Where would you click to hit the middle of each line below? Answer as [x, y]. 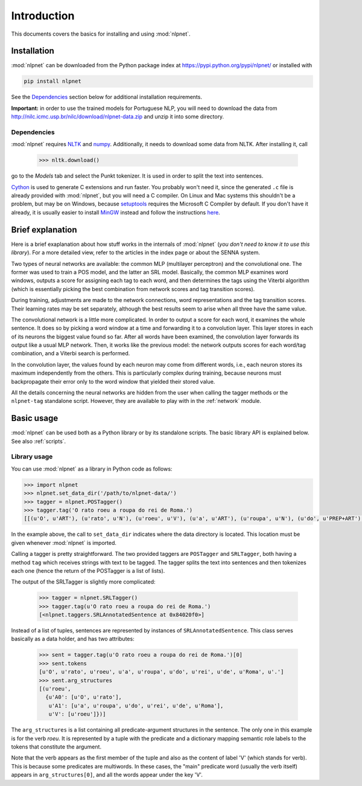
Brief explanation [44, 230]
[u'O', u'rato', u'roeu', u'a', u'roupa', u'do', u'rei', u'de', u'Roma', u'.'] [161, 672]
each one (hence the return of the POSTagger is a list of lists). [88, 570]
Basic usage [35, 418]
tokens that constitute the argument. [56, 747]
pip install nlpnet [52, 81]
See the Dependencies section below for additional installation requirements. [106, 97]
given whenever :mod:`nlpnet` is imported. [64, 543]
